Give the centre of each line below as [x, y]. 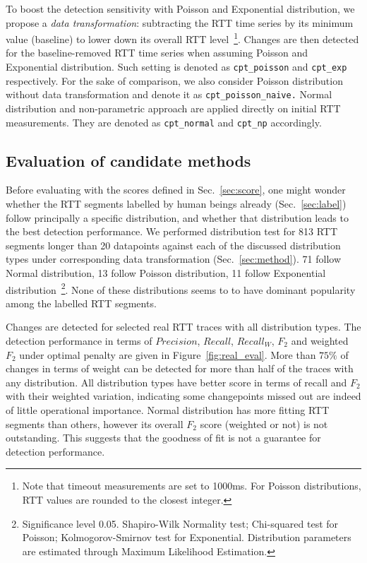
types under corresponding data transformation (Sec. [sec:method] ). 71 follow [174, 259]
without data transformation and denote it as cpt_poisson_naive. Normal [169, 94]
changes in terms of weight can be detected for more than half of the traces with [180, 368]
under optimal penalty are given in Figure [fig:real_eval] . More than [168, 354]
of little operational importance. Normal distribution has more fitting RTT [168, 409]
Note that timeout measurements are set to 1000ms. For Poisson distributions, [192, 486]
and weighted [320, 340]
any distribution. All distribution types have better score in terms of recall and [176, 382]
